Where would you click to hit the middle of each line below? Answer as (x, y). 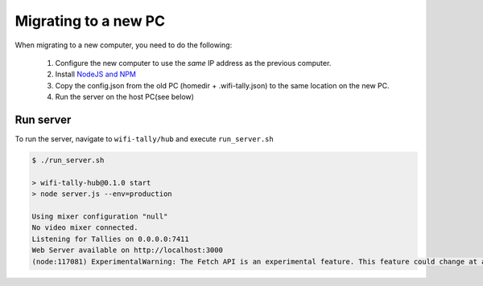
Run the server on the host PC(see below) (125, 97)
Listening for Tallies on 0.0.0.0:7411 (110, 239)
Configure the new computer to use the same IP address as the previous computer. (193, 63)
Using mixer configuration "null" (100, 216)
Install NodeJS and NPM (96, 74)
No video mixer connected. (85, 228)
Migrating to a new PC (90, 21)
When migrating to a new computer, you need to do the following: (124, 45)
